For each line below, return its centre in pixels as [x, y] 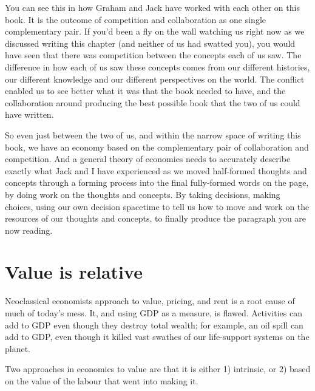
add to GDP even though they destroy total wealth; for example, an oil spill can [154, 325]
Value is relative [74, 272]
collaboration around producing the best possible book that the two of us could [153, 102]
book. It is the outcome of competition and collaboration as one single [135, 19]
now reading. [29, 230]
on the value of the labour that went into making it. [102, 380]
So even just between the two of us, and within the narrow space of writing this [153, 134]
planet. [18, 348]
